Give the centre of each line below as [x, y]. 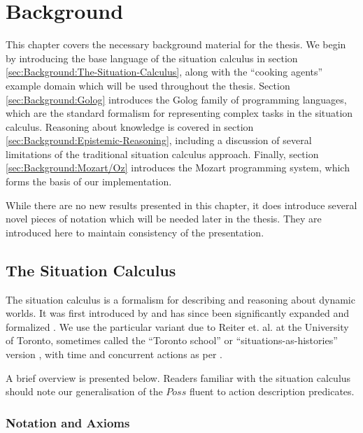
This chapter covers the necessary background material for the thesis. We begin [176, 44]
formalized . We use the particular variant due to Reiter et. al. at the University [177, 326]
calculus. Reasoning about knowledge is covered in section [130, 126]
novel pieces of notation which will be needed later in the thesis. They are [164, 219]
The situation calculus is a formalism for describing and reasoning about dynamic [180, 299]
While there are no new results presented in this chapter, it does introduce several [181, 205]
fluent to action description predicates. [272, 391]
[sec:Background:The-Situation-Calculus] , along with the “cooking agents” [164, 72]
